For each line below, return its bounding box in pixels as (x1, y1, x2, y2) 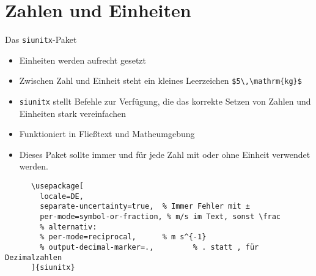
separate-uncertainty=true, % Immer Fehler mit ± (40, 202, 250, 211)
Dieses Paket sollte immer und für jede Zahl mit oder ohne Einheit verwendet (19, 147, 310, 160)
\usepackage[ (31, 182, 84, 191)
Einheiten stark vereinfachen (19, 106, 126, 119)
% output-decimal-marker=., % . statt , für (40, 243, 259, 252)
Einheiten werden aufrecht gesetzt (19, 53, 147, 66)
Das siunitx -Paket (5, 33, 77, 46)
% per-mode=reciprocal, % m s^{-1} (40, 233, 207, 242)
